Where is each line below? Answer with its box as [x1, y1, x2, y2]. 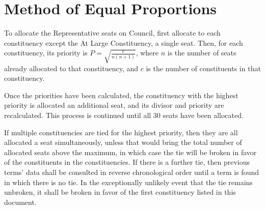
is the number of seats [167, 47, 236, 58]
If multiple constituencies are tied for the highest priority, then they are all [4, 127, 238, 137]
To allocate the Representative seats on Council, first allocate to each [4, 27, 221, 38]
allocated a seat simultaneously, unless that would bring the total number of [4, 137, 242, 147]
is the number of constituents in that [146, 63, 261, 73]
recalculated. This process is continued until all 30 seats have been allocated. [4, 109, 244, 120]
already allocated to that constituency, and [4, 63, 139, 73]
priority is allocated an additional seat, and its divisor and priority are [4, 100, 224, 110]
